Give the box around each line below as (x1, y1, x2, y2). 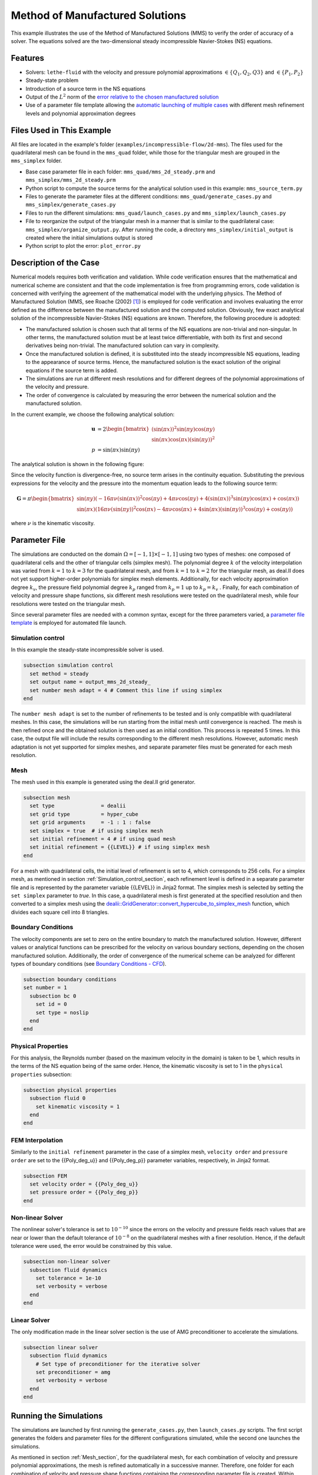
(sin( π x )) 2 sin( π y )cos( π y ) (151, 425, 215, 432)
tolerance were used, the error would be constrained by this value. (11, 1243, 173, 1250)
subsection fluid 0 (29, 1095, 86, 1102)
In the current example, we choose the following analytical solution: (11, 411, 175, 418)
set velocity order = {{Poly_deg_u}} (29, 1181, 138, 1187)
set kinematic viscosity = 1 (35, 1103, 120, 1110)
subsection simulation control (23, 662, 114, 669)
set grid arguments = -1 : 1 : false (29, 819, 151, 826)
